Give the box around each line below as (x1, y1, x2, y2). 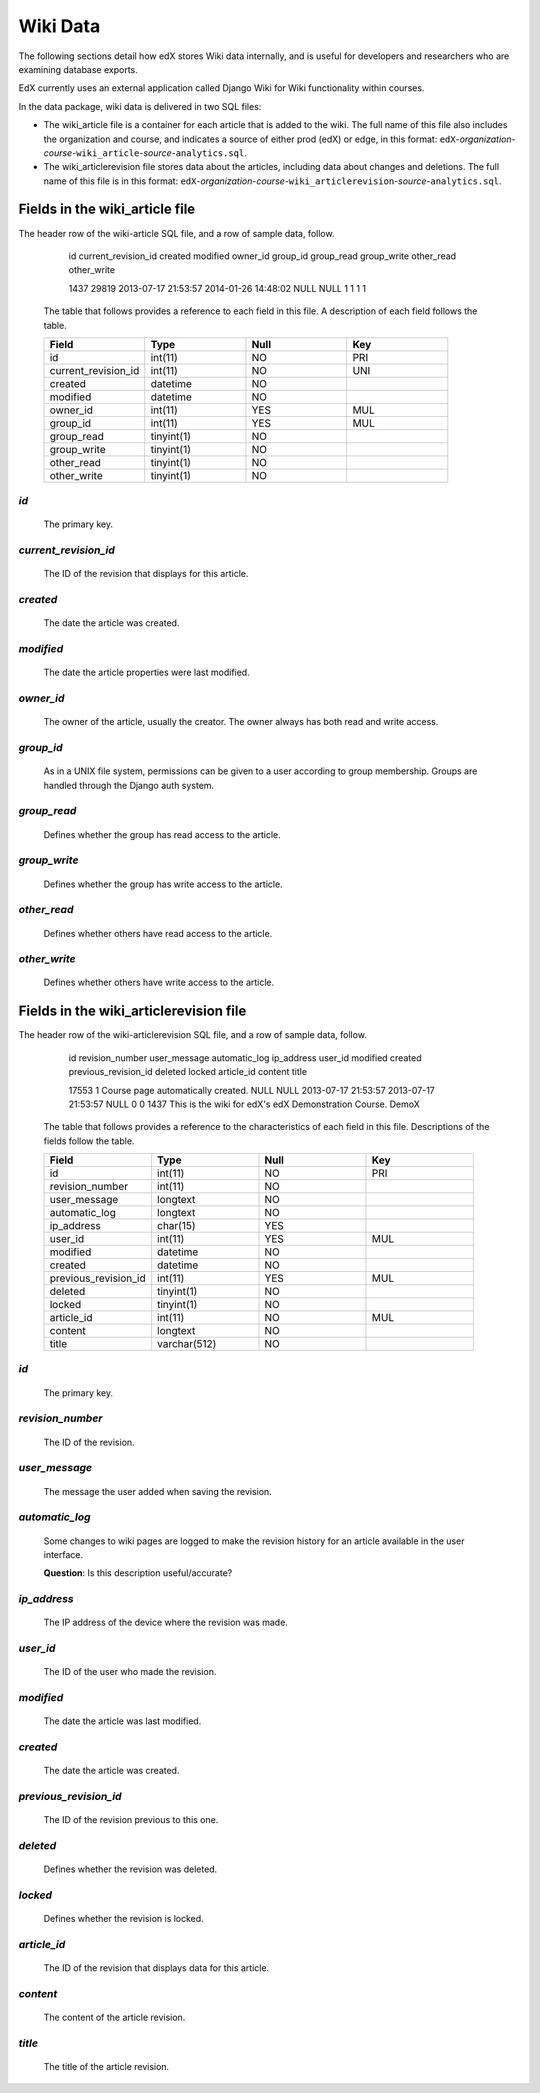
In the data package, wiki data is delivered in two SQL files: (18, 100, 262, 112)
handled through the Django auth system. (43, 779, 215, 791)
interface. (43, 1548, 84, 1560)
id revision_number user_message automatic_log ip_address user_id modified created (68, 1051, 422, 1064)
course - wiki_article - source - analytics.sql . (43, 146, 247, 159)
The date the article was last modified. (43, 1715, 202, 1727)
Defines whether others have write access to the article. (43, 976, 275, 989)
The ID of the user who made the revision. (43, 1666, 217, 1678)
